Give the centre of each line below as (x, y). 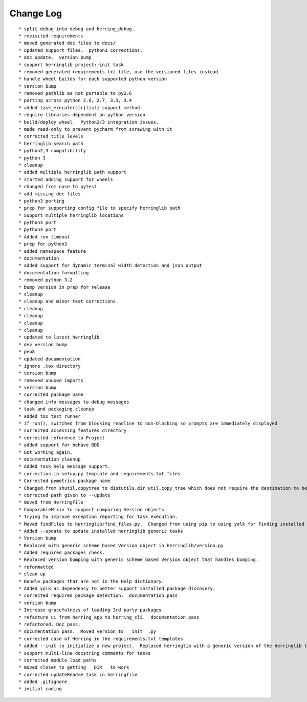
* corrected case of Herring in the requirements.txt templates (101, 639)
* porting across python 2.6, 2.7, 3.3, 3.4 (75, 101)
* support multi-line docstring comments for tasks (85, 653)
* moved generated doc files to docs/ (67, 43)
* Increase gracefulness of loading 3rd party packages (90, 610)
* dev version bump (43, 344)
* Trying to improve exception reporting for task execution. (98, 517)
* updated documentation (50, 359)
